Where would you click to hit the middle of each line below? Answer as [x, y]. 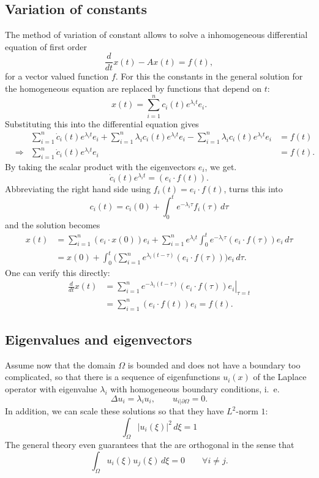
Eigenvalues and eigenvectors [99, 339]
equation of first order [46, 46]
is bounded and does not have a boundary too [214, 364]
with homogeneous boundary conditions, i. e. [195, 388]
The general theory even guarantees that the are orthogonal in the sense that [150, 445]
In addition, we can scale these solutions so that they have [114, 411]
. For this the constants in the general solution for [209, 76]
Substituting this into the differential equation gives [102, 123]
